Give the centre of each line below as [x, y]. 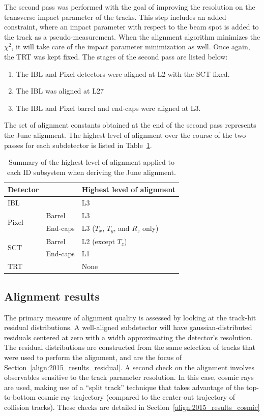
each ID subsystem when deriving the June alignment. [91, 172]
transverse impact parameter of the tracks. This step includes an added [115, 17]
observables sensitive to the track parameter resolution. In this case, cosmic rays [129, 377]
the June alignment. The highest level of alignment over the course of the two [125, 135]
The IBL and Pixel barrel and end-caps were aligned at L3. [108, 108]
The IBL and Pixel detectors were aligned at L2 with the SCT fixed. [123, 73]
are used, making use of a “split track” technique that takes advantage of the [124, 387]
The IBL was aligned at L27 [60, 91]
